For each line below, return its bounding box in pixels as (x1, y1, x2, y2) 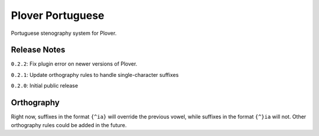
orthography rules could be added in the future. (11, 121, 127, 128)
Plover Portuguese (11, 9, 105, 22)
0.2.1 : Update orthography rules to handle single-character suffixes (11, 71, 179, 78)
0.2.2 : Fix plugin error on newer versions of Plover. (11, 60, 138, 67)
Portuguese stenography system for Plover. (11, 30, 117, 37)
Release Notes (11, 45, 66, 55)
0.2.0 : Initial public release (11, 82, 79, 89)
